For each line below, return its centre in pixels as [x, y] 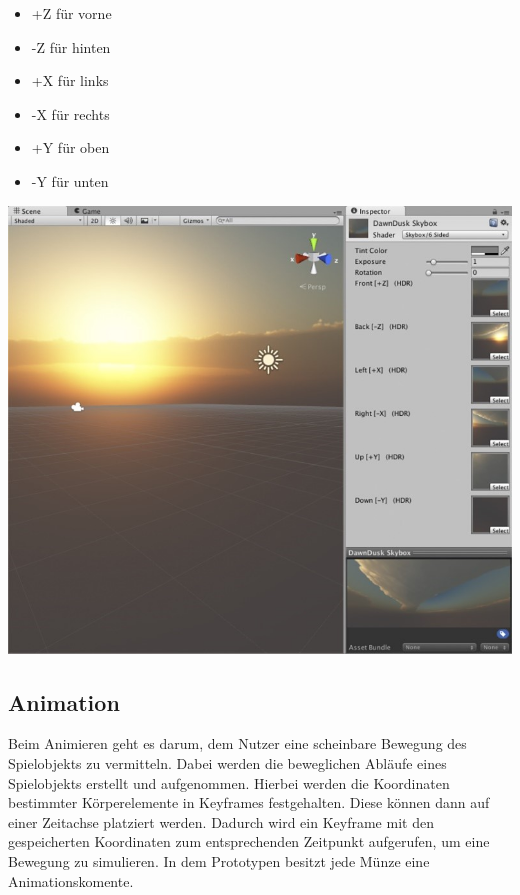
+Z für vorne [71, 13]
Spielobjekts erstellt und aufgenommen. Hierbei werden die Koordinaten [229, 782]
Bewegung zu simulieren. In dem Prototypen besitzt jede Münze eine [219, 860]
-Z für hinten [71, 46]
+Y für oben [70, 147]
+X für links [70, 80]
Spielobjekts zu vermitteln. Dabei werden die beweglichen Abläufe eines [227, 762]
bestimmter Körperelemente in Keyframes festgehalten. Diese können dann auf [249, 802]
